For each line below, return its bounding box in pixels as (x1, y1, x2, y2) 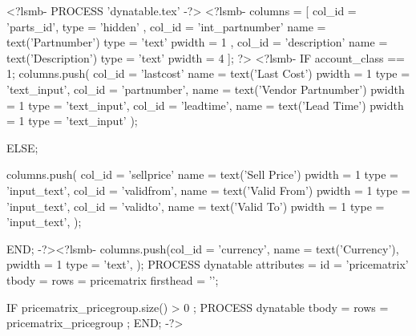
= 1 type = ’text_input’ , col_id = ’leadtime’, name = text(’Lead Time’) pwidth (6, 96, 404, 113)
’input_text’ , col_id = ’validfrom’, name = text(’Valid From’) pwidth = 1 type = (6, 181, 410, 198)
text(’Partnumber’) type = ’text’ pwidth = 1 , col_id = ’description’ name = (6, 34, 388, 51)
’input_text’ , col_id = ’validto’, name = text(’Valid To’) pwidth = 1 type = (6, 197, 385, 214)
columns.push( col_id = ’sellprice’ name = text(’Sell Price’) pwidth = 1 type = (6, 166, 398, 183)
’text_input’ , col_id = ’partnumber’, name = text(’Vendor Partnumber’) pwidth (6, 80, 405, 97)
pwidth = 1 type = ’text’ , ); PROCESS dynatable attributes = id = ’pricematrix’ (6, 256, 409, 273)
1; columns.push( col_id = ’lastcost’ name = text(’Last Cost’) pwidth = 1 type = (6, 65, 410, 82)
